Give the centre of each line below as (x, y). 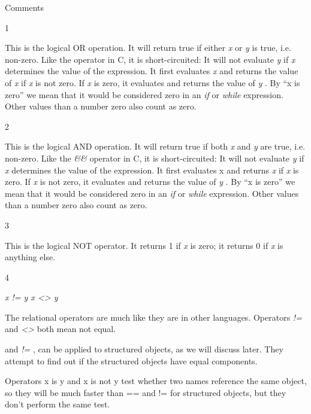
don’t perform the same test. (58, 404)
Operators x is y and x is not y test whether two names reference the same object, (156, 381)
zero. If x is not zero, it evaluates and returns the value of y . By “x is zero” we (150, 182)
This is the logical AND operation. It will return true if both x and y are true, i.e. (155, 146)
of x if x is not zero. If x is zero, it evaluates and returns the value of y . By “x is (153, 82)
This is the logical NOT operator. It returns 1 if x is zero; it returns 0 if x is (144, 245)
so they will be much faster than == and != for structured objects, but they (146, 392)
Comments (25, 7)
